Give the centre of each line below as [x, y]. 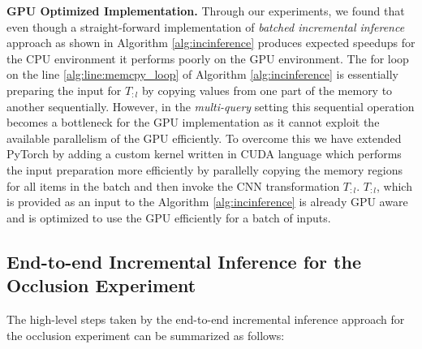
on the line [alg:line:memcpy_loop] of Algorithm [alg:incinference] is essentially [202, 74]
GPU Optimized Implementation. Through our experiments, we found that [206, 11]
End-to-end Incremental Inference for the [184, 261]
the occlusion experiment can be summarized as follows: [146, 335]
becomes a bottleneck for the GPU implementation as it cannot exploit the [193, 122]
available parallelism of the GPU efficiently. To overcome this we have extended [204, 138]
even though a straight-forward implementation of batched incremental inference [206, 26]
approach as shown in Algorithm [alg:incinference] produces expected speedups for [211, 43]
